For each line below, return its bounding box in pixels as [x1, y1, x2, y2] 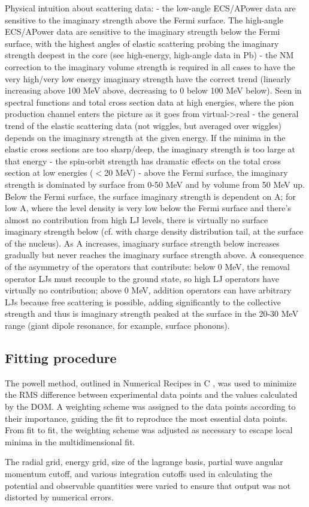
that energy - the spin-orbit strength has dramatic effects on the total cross [5, 154, 281, 167]
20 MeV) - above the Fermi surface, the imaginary [104, 166, 288, 179]
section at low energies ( [5, 166, 93, 179]
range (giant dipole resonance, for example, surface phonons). [5, 319, 230, 332]
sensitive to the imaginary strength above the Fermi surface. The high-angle [5, 13, 283, 26]
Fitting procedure [5, 349, 117, 367]
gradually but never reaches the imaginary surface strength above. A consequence [5, 248, 304, 261]
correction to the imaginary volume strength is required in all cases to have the [5, 60, 295, 73]
